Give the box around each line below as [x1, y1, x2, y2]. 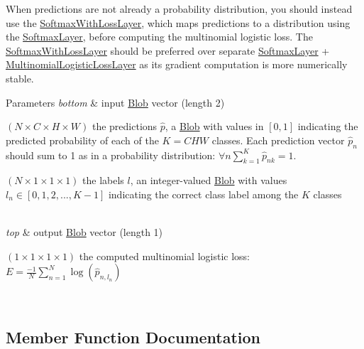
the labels [82, 173, 124, 188]
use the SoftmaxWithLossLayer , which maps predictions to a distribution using [6, 15, 351, 30]
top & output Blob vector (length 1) [6, 225, 163, 240]
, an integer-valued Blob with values [130, 173, 287, 188]
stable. [6, 70, 34, 85]
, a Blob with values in [165, 119, 264, 134]
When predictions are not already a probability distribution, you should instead [6, 1, 353, 16]
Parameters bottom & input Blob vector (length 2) [6, 95, 225, 109]
